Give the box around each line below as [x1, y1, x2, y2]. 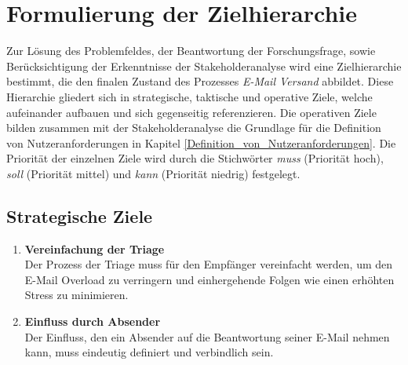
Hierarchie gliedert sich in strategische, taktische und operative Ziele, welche [6, 88, 373, 104]
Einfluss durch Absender [24, 313, 161, 330]
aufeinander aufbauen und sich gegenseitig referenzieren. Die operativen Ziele [6, 104, 377, 120]
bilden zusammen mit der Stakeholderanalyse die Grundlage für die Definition [6, 119, 381, 136]
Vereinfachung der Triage [24, 240, 165, 257]
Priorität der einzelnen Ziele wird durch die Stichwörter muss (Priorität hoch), [6, 150, 384, 166]
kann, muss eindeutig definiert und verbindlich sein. [24, 344, 274, 360]
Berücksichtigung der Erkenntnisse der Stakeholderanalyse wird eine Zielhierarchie [6, 57, 402, 74]
